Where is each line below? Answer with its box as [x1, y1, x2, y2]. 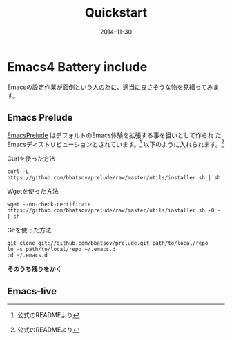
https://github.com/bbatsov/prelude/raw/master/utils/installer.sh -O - [7, 207, 221, 214]
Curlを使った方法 [7, 154, 56, 163]
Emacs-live [7, 285, 57, 297]
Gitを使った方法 [7, 226, 52, 234]
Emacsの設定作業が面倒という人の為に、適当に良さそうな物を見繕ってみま [7, 83, 220, 91]
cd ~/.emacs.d [7, 252, 48, 259]
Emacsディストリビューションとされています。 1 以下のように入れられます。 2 [7, 139, 225, 148]
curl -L [7, 168, 30, 175]
